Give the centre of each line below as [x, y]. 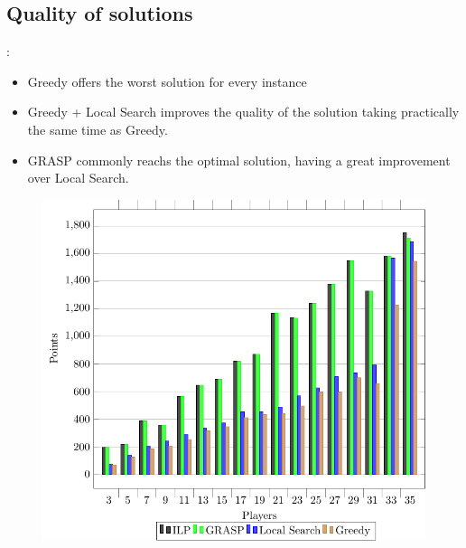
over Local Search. [78, 178]
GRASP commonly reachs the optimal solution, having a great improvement [239, 160]
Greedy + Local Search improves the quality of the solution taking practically [243, 112]
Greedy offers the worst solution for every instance [167, 81]
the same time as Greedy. [98, 129]
